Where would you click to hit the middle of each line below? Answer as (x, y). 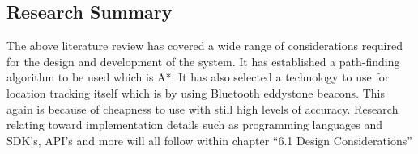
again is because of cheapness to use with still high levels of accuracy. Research (203, 108)
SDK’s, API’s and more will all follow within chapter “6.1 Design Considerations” (209, 140)
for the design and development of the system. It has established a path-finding (203, 61)
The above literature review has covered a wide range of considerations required (205, 46)
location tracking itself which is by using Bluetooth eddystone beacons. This (196, 92)
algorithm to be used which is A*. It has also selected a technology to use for (198, 77)
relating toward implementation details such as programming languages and (195, 125)
